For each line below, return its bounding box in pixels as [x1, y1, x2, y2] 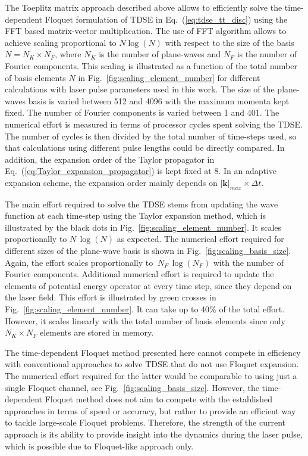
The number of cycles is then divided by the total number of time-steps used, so [5, 129, 297, 142]
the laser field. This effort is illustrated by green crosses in [5, 291, 216, 303]
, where [55, 48, 81, 60]
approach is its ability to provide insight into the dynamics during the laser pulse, [5, 427, 303, 440]
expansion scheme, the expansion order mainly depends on [5, 176, 218, 188]
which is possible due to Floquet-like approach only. [5, 439, 194, 452]
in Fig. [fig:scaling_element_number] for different [78, 71, 260, 83]
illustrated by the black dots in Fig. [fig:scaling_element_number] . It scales [5, 221, 282, 233]
